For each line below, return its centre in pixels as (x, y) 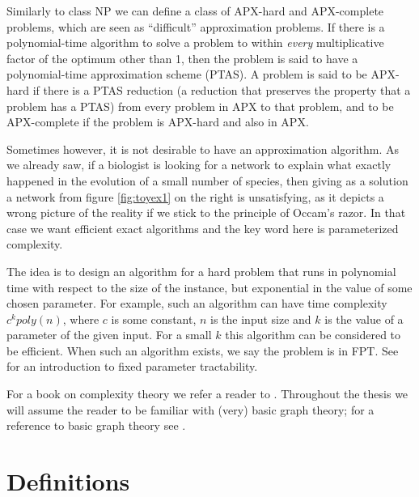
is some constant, (154, 319)
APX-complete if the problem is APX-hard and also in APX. (158, 122)
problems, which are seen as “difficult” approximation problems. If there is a (196, 26)
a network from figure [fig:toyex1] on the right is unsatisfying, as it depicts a (195, 196)
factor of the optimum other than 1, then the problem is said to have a (182, 58)
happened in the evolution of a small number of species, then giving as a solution (207, 180)
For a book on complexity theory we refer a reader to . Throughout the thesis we (207, 394)
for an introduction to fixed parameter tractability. (132, 366)
